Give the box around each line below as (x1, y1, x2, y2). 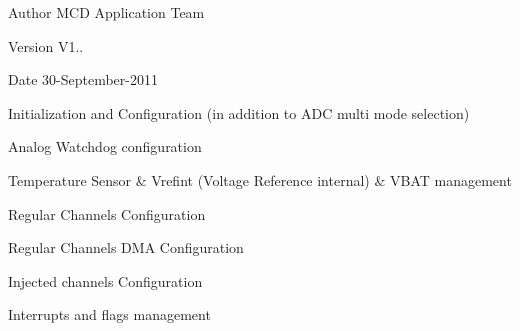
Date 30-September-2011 (8, 69, 158, 90)
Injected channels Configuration (8, 270, 203, 291)
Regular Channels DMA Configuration (8, 237, 244, 258)
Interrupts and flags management (8, 304, 211, 325)
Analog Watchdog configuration (8, 136, 202, 157)
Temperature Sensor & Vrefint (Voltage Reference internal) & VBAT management (8, 169, 512, 190)
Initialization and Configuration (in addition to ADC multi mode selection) (8, 102, 470, 123)
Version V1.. (8, 35, 84, 56)
